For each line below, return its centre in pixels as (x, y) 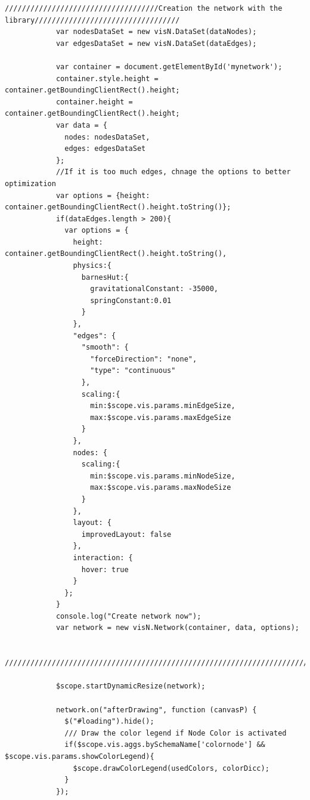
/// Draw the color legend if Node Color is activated (176, 733)
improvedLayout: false (126, 534)
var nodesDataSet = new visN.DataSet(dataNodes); (156, 32)
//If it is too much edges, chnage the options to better (173, 172)
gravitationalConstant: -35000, (154, 289)
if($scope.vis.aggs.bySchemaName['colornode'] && (165, 745)
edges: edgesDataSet (105, 149)
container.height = (94, 102)
